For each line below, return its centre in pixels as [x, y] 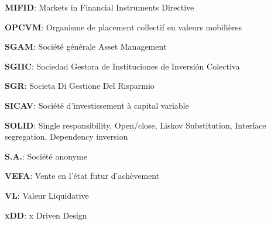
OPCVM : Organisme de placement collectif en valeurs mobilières [124, 27]
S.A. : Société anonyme [46, 156]
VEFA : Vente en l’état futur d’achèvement [82, 176]
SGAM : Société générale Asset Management [86, 46]
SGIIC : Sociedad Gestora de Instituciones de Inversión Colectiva [122, 66]
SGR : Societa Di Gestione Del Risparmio [80, 86]
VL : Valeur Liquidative [47, 195]
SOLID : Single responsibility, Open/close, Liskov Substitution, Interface [135, 125]
